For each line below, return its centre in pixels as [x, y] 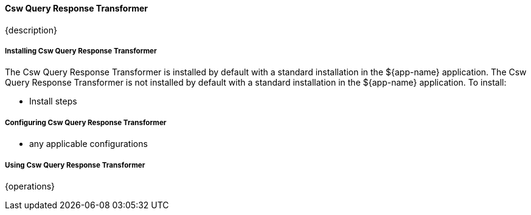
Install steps [53, 101]
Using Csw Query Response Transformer [75, 165]
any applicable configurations [88, 144]
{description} [31, 30]
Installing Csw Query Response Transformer [81, 51]
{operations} [30, 186]
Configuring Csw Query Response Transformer [86, 122]
